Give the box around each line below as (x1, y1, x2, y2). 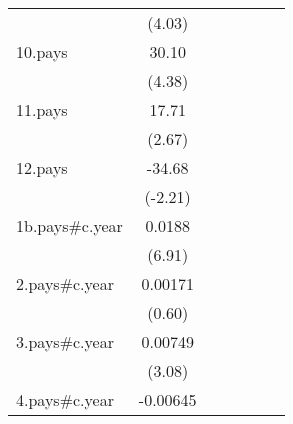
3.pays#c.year (16, 330, 114, 353)
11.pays (16, 98, 68, 121)
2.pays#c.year (16, 272, 114, 295)
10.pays (16, 40, 68, 63)
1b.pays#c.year (16, 214, 123, 237)
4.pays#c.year (16, 388, 114, 411)
